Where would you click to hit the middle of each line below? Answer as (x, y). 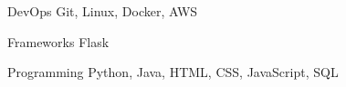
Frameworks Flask (58, 41)
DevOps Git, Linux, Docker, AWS (103, 11)
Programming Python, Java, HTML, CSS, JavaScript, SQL (173, 72)
